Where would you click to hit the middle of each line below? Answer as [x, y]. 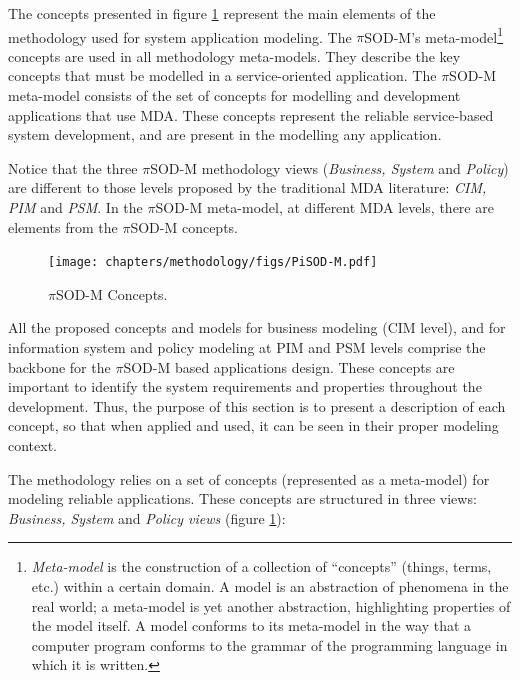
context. [32, 445]
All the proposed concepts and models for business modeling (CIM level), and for [257, 327]
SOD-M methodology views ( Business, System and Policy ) [329, 167]
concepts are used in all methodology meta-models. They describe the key [234, 55]
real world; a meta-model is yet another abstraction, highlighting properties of [271, 605]
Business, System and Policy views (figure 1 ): [147, 517]
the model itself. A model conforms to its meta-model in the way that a [251, 625]
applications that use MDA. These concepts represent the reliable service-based [251, 114]
